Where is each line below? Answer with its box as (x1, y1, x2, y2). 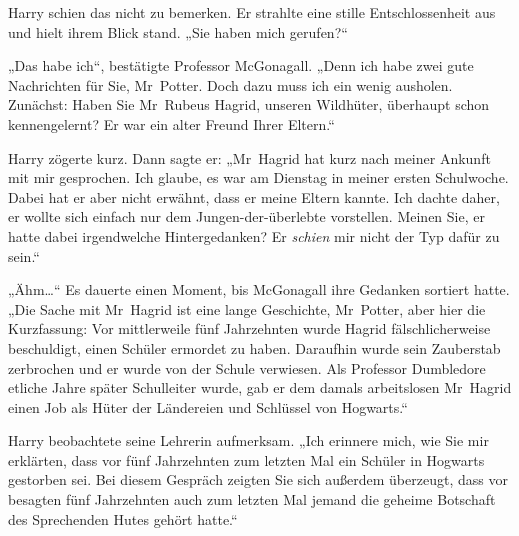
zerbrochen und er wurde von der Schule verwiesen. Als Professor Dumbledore (8, 357, 486, 378)
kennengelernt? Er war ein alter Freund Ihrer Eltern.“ (8, 113, 335, 134)
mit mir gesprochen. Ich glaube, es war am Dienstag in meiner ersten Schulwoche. (8, 167, 509, 188)
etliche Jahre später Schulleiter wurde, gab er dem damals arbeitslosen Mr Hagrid (8, 377, 512, 398)
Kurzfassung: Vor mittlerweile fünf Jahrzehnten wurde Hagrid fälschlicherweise (8, 318, 491, 339)
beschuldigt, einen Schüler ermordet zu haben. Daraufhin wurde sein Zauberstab (8, 337, 501, 358)
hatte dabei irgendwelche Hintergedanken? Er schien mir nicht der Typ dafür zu (8, 225, 500, 246)
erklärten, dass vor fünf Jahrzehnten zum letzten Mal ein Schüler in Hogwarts (8, 449, 485, 470)
